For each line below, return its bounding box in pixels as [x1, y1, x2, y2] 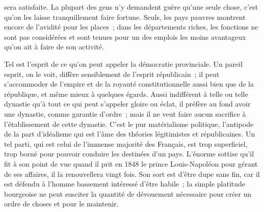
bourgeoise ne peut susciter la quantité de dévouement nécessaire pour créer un [4, 188, 252, 199]
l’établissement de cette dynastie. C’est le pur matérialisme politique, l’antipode [4, 118, 254, 129]
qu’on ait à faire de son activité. [4, 41, 104, 52]
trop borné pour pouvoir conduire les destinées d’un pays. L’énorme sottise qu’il [4, 148, 254, 159]
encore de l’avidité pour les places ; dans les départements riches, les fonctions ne [4, 21, 258, 32]
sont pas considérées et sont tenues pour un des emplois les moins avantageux [4, 31, 246, 42]
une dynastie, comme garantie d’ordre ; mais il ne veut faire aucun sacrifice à [4, 108, 246, 119]
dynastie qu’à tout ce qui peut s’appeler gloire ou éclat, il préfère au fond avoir [4, 98, 251, 109]
